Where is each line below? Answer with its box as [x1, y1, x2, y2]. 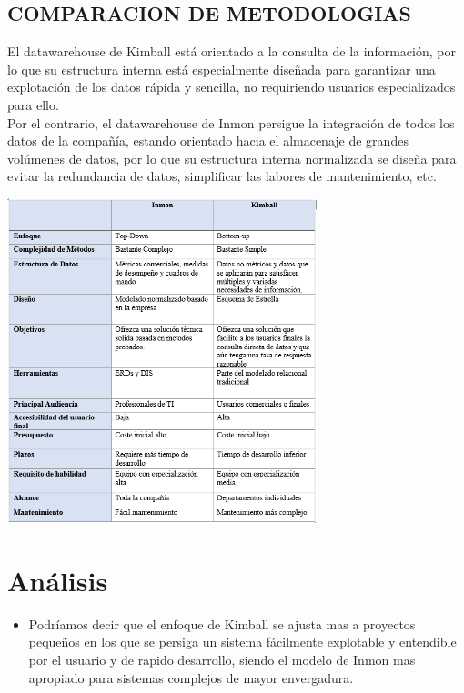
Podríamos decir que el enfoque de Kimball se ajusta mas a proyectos [28, 614, 416, 633]
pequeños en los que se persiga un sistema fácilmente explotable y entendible [28, 632, 457, 651]
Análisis [7, 561, 108, 598]
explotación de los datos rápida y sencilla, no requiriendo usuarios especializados [7, 77, 456, 96]
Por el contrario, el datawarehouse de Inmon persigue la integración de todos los [7, 113, 455, 132]
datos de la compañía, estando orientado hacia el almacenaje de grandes [7, 131, 409, 150]
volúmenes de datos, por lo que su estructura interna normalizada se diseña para [7, 148, 457, 167]
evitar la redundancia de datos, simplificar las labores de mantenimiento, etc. [7, 166, 437, 186]
